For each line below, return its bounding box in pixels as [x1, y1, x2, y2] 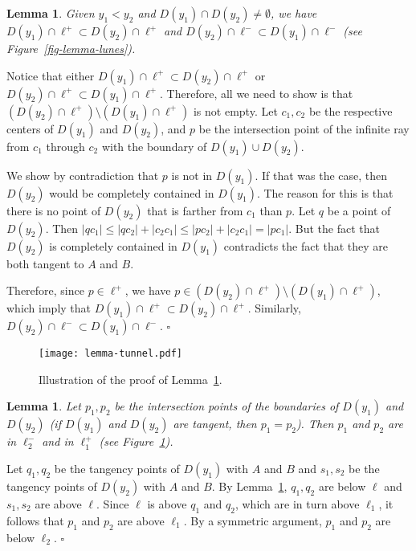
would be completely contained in [49, 184, 214, 201]
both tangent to [6, 255, 84, 271]
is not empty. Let [193, 102, 278, 119]
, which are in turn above [235, 496, 360, 512]
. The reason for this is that [256, 184, 394, 201]
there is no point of [6, 202, 101, 218]
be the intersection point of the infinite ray [198, 120, 410, 137]
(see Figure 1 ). [99, 433, 173, 450]
